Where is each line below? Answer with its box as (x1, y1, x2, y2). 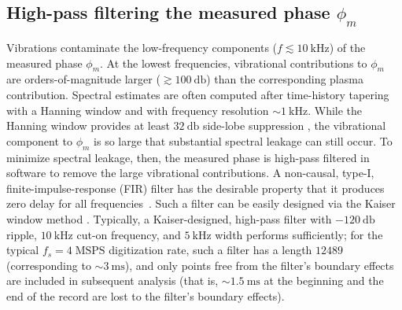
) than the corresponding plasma (206, 71, 363, 87)
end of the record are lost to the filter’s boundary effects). (6, 287, 285, 304)
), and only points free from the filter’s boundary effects (124, 256, 394, 273)
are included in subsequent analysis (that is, (6, 272, 219, 289)
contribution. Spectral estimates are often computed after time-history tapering (6, 86, 389, 102)
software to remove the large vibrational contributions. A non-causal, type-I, (6, 164, 374, 181)
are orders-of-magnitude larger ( (6, 71, 160, 87)
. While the (308, 101, 363, 118)
